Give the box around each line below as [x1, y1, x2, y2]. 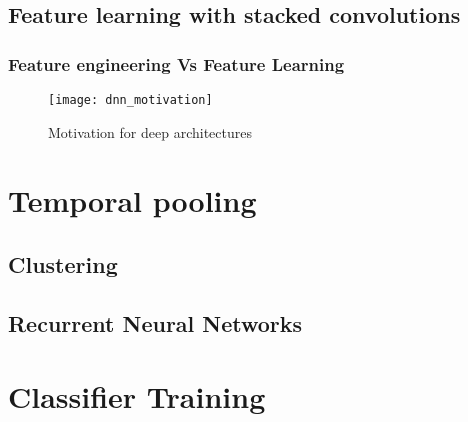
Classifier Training [8, 376, 266, 417]
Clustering [8, 249, 118, 280]
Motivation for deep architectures [48, 121, 252, 142]
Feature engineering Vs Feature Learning [8, 51, 345, 76]
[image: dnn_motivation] [48, 93, 213, 107]
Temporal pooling [8, 180, 257, 221]
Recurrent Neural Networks [8, 307, 303, 338]
